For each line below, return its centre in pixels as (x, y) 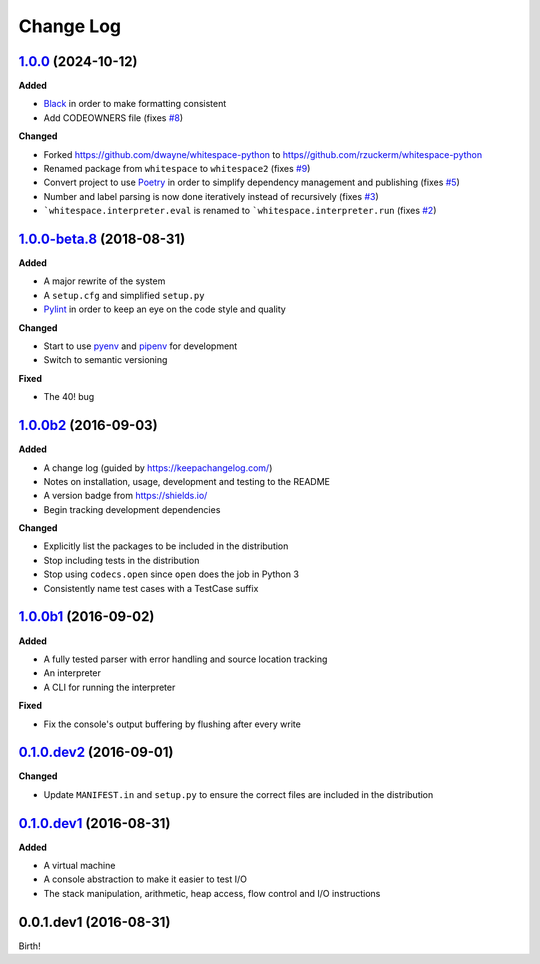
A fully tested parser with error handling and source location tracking (185, 659)
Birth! (29, 946)
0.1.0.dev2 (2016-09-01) (96, 752)
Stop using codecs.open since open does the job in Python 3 (171, 574)
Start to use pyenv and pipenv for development (140, 346)
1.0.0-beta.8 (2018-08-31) (102, 239)
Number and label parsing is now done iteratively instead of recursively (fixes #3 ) (211, 196)
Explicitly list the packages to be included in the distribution (166, 546)
